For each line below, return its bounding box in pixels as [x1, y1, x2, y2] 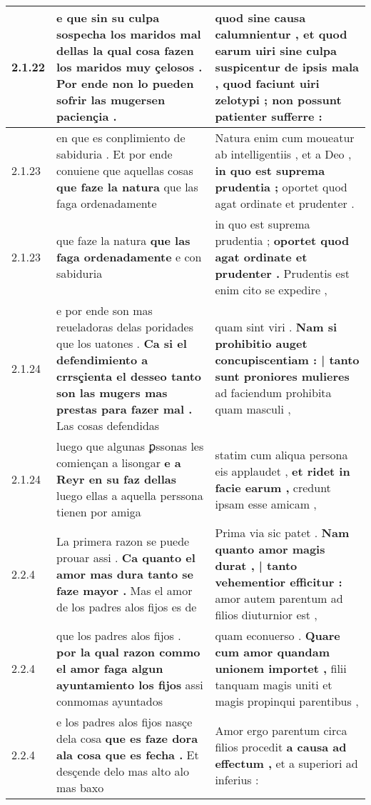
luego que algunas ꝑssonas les [56, 438, 204, 454]
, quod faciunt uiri [215, 75, 320, 91]
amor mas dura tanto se [56, 565, 193, 582]
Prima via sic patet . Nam [215, 524, 350, 541]
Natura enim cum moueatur [215, 129, 355, 146]
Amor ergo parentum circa [215, 721, 347, 739]
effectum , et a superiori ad [215, 754, 358, 771]
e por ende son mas [56, 302, 153, 319]
